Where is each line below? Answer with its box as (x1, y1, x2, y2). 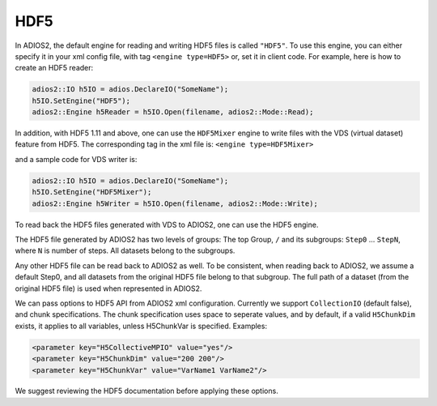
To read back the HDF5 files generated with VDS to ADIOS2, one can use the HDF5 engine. (15, 220, 319, 229)
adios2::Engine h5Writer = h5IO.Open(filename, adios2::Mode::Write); (32, 199, 319, 208)
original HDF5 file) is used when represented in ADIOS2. (15, 284, 202, 293)
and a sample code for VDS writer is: (15, 154, 138, 164)
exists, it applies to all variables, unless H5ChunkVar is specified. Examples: (15, 321, 267, 331)
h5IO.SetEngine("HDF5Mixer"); (32, 187, 152, 197)
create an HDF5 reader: (15, 63, 94, 73)
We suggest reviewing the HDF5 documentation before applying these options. (15, 386, 278, 396)
